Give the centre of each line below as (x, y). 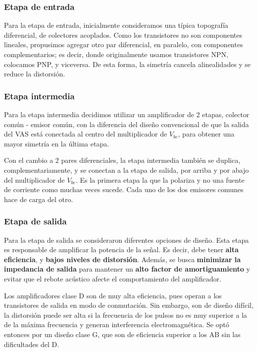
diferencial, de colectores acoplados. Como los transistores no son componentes (123, 35)
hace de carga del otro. (39, 199)
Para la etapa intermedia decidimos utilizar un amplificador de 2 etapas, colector (127, 114)
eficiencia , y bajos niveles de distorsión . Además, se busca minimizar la (123, 259)
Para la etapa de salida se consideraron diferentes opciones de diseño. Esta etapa (127, 240)
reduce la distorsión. (35, 74)
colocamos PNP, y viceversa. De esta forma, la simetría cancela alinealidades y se (128, 64)
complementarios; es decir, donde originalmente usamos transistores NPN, (116, 54)
